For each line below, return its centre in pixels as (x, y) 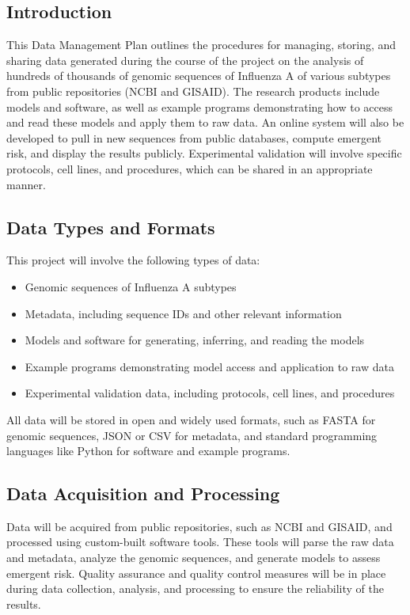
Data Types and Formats (111, 227)
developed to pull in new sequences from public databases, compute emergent (194, 137)
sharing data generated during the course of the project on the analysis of (185, 60)
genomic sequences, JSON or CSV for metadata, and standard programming (192, 435)
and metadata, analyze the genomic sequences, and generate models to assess (194, 558)
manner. (26, 184)
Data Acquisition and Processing (143, 494)
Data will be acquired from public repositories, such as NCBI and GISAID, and (199, 526)
